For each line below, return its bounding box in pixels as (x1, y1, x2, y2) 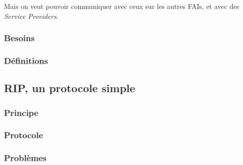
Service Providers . (4, 10, 58, 21)
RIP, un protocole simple (4, 80, 136, 96)
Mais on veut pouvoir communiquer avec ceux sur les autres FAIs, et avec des (4, 1, 240, 11)
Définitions (4, 54, 48, 66)
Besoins (4, 32, 35, 44)
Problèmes (4, 152, 47, 164)
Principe (4, 106, 39, 118)
